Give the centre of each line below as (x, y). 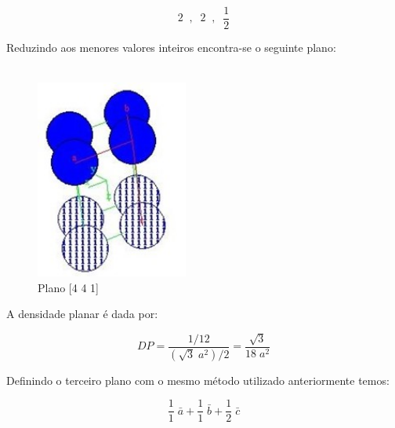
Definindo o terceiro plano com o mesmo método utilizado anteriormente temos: (198, 380)
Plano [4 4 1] (68, 287)
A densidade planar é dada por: (82, 314)
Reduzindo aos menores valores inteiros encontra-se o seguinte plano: (171, 48)
